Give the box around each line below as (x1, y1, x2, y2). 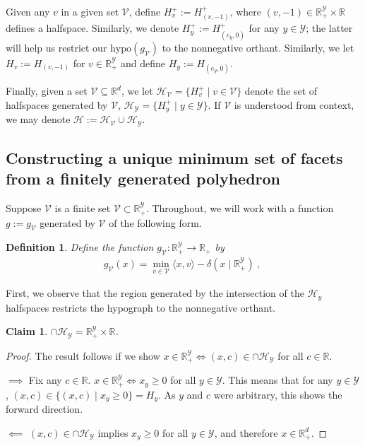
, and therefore (214, 425, 278, 440)
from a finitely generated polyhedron (6, 168, 281, 189)
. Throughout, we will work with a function (145, 201, 334, 216)
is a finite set (54, 201, 111, 216)
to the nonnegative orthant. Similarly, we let (162, 40, 354, 54)
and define (120, 55, 166, 70)
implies (97, 425, 128, 440)
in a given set (61, 4, 119, 18)
